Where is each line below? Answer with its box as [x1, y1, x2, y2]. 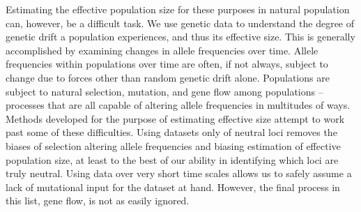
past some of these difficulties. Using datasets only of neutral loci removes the [6, 125, 337, 139]
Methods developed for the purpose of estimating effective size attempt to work [6, 111, 345, 126]
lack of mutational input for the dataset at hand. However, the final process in [6, 179, 340, 194]
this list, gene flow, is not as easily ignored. [6, 193, 190, 208]
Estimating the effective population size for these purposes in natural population [6, 2, 350, 16]
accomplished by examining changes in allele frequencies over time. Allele [6, 43, 318, 57]
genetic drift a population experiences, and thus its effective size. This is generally [6, 29, 355, 44]
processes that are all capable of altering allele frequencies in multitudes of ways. [6, 98, 351, 112]
